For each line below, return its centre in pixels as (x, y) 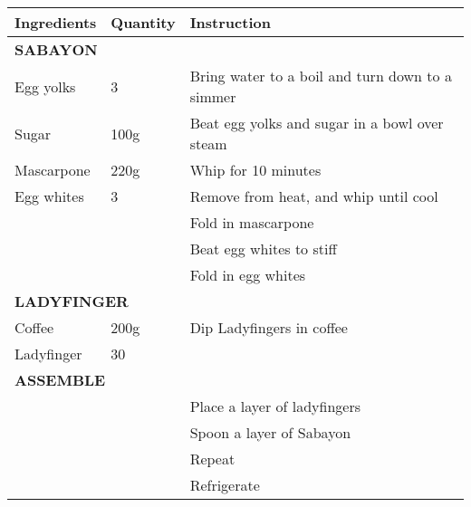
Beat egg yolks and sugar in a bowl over (317, 123)
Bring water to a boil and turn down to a (321, 76)
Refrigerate (225, 485)
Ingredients (56, 22)
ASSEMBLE (60, 380)
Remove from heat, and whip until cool (314, 196)
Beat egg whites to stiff (263, 249)
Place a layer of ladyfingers (275, 406)
